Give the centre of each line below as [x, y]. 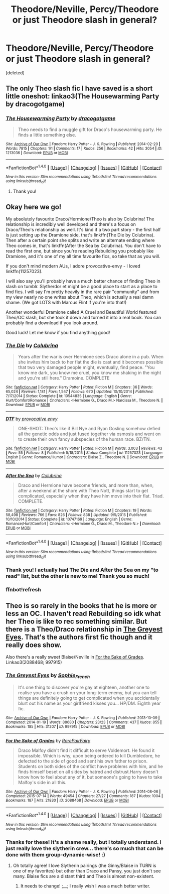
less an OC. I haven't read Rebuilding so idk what [83, 613]
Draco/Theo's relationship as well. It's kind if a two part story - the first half [83, 230]
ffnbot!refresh [24, 589]
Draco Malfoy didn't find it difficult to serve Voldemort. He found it [86, 750]
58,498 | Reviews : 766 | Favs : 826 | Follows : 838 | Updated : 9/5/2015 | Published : [76, 515]
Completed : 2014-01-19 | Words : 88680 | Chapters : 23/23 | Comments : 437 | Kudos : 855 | [84, 722]
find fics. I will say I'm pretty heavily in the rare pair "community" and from [82, 292]
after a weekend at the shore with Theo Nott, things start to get [83, 490]
